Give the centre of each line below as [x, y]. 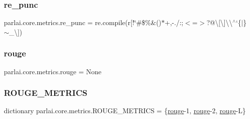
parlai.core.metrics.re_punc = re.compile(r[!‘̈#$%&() [83, 22]
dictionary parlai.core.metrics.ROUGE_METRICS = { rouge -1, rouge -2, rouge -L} [125, 111]
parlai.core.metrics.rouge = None [53, 71]
